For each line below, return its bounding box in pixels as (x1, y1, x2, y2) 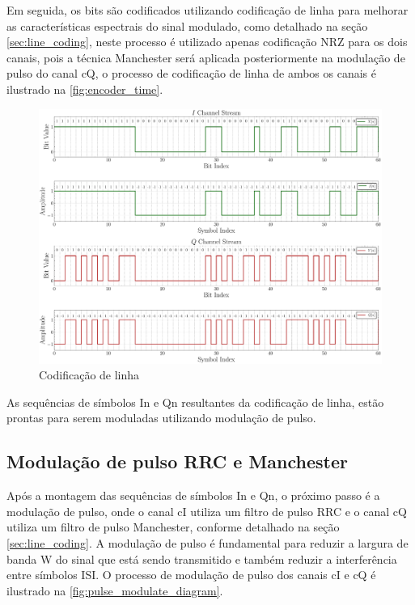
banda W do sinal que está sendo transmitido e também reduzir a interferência (6, 550, 397, 567)
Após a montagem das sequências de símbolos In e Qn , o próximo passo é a (6, 487, 380, 504)
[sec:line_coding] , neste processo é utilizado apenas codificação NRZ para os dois (6, 33, 408, 50)
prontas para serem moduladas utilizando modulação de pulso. (6, 409, 316, 426)
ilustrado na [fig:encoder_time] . (6, 80, 163, 97)
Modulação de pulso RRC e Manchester (6, 449, 349, 474)
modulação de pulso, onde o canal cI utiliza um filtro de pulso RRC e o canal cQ (6, 502, 407, 519)
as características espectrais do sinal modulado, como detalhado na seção (6, 17, 368, 34)
